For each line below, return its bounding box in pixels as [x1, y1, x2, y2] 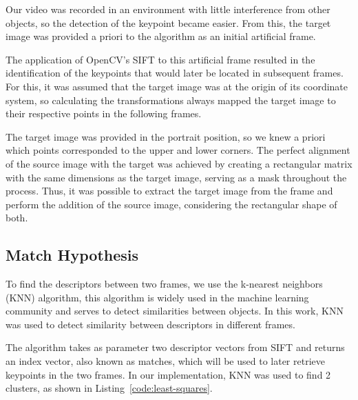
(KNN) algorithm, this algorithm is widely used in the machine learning [6, 290, 309, 304]
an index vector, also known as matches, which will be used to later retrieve [6, 354, 325, 368]
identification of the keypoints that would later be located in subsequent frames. [6, 66, 344, 80]
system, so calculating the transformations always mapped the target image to [6, 92, 336, 107]
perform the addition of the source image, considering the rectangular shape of [6, 197, 337, 211]
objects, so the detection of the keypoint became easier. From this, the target [6, 15, 331, 30]
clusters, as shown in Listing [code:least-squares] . [6, 381, 213, 395]
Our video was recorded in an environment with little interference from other [6, 2, 330, 16]
